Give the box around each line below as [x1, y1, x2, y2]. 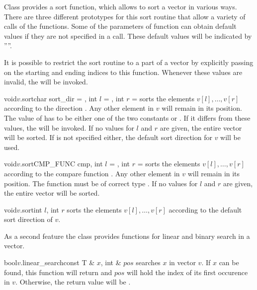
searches [136, 257, 161, 268]
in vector [169, 257, 196, 268]
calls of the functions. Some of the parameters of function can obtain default [4, 21, 237, 31]
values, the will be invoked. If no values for [4, 122, 134, 133]
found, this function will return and [4, 267, 112, 277]
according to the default [169, 204, 242, 215]
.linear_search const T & [20, 257, 95, 268]
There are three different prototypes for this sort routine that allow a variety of [4, 11, 246, 21]
